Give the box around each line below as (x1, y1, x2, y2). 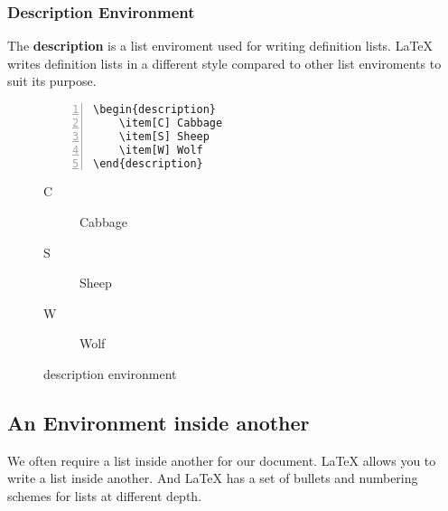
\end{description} (93, 156, 203, 170)
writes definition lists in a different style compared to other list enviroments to (7, 53, 442, 72)
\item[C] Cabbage (118, 116, 223, 129)
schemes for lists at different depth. (7, 486, 202, 505)
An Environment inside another (7, 408, 310, 436)
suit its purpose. (7, 71, 97, 90)
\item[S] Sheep (118, 129, 210, 143)
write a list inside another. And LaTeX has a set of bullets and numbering (7, 468, 418, 487)
